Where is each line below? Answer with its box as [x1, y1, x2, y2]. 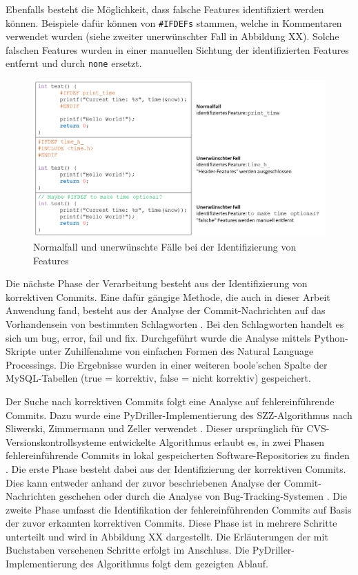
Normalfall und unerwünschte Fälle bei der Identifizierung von [33, 240, 297, 253]
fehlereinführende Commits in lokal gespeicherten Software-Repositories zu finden [6, 448, 350, 462]
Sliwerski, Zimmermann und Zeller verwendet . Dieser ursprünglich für [6, 421, 304, 436]
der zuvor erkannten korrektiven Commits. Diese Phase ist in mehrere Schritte [6, 516, 337, 530]
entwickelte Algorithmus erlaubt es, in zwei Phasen [109, 434, 325, 449]
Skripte [6, 344, 37, 358]
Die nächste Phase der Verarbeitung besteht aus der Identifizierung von [6, 276, 308, 291]
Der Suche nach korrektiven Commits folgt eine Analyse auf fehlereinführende [6, 393, 335, 408]
